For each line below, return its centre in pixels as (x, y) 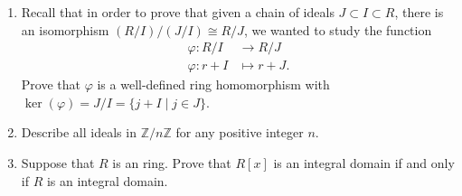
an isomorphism (65, 29)
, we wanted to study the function (338, 29)
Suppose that (58, 163)
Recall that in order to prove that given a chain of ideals (178, 12)
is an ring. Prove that (172, 163)
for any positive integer (240, 132)
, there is (419, 12)
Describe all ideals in (79, 132)
